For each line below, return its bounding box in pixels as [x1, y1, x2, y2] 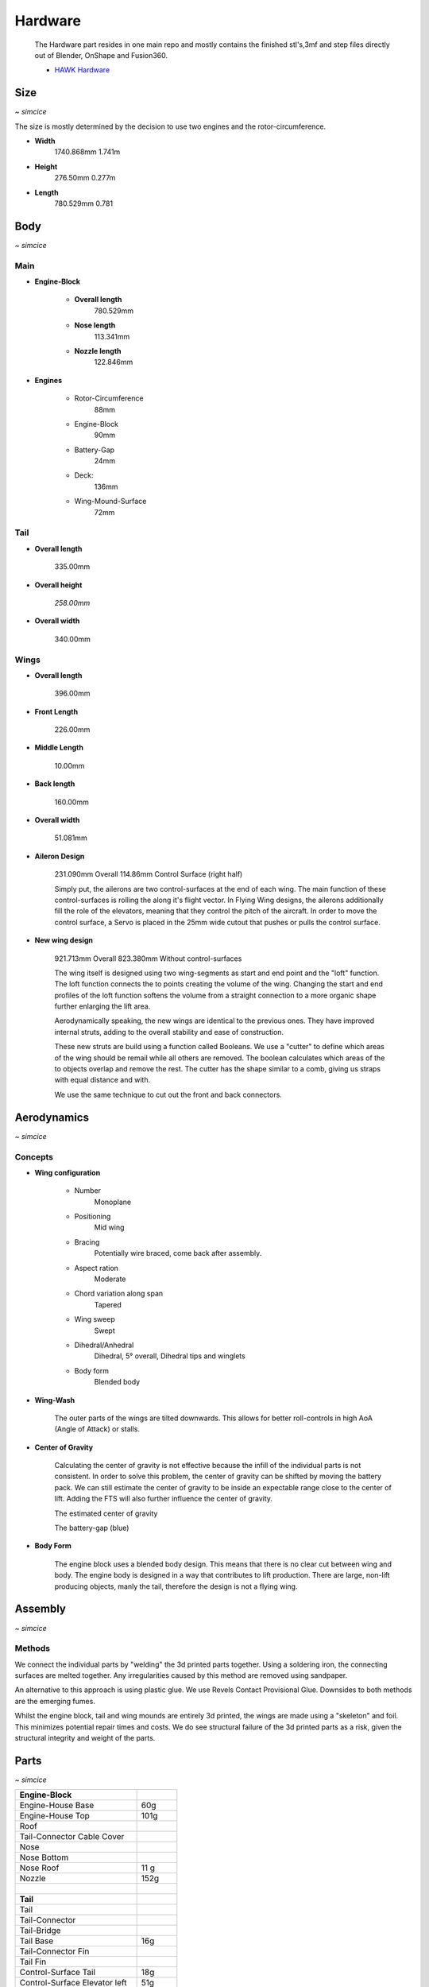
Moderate [94, 1274, 126, 1284]
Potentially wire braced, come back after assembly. [94, 1249, 262, 1258]
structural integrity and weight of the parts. [14, 1733, 156, 1742]
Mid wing [94, 1222, 125, 1232]
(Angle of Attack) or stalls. [54, 1424, 141, 1434]
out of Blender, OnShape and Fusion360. [34, 50, 168, 60]
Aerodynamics [14, 1110, 89, 1124]
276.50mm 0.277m [54, 173, 116, 183]
